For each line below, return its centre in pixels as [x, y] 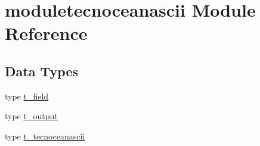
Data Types [41, 71]
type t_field [27, 96]
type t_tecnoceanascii [45, 136]
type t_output [31, 116]
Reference [46, 33]
